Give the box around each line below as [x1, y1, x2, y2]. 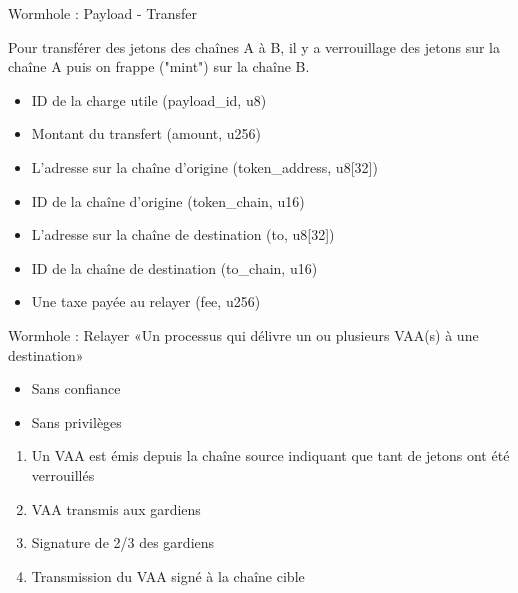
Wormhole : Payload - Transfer [8, 3, 198, 23]
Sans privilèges [31, 411, 122, 432]
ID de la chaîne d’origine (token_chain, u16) [31, 190, 305, 211]
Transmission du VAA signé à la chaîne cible [31, 565, 305, 586]
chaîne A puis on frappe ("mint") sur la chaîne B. [8, 56, 310, 77]
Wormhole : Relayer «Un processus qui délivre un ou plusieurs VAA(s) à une [8, 324, 479, 345]
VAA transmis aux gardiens [31, 498, 201, 519]
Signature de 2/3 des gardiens [31, 532, 215, 553]
